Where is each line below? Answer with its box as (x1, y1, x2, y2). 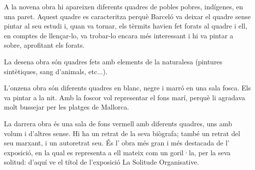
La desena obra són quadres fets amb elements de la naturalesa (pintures (4, 56, 223, 66)
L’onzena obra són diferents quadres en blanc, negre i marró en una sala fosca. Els (4, 83, 251, 93)
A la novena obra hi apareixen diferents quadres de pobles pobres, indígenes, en (4, 1, 243, 11)
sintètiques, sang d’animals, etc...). (4, 66, 108, 76)
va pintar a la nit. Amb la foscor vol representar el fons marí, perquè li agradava (4, 92, 245, 102)
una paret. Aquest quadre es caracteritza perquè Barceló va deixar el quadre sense (4, 11, 251, 21)
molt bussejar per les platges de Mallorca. (4, 102, 129, 112)
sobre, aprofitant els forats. (4, 40, 85, 50)
